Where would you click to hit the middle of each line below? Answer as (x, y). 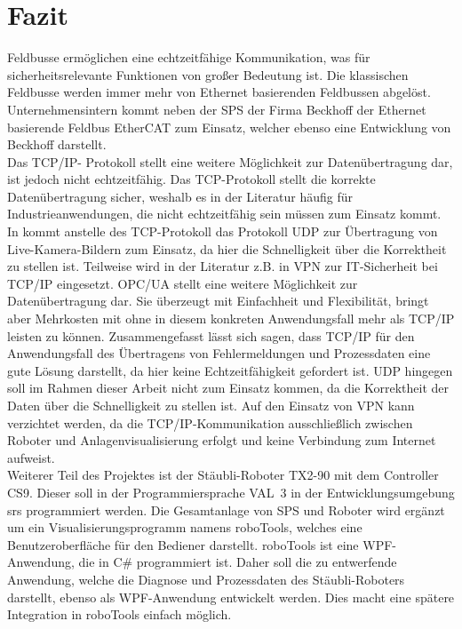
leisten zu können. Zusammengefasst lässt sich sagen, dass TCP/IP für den (211, 335)
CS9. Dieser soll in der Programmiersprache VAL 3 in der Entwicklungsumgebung (231, 492)
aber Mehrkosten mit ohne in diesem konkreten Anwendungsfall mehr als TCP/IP (231, 318)
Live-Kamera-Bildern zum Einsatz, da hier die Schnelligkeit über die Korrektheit (227, 248)
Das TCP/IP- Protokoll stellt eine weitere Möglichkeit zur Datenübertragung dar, (230, 161)
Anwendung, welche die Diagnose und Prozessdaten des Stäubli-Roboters (206, 579)
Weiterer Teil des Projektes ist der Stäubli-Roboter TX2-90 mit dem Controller (223, 475)
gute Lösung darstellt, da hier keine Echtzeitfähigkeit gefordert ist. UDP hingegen (230, 370)
